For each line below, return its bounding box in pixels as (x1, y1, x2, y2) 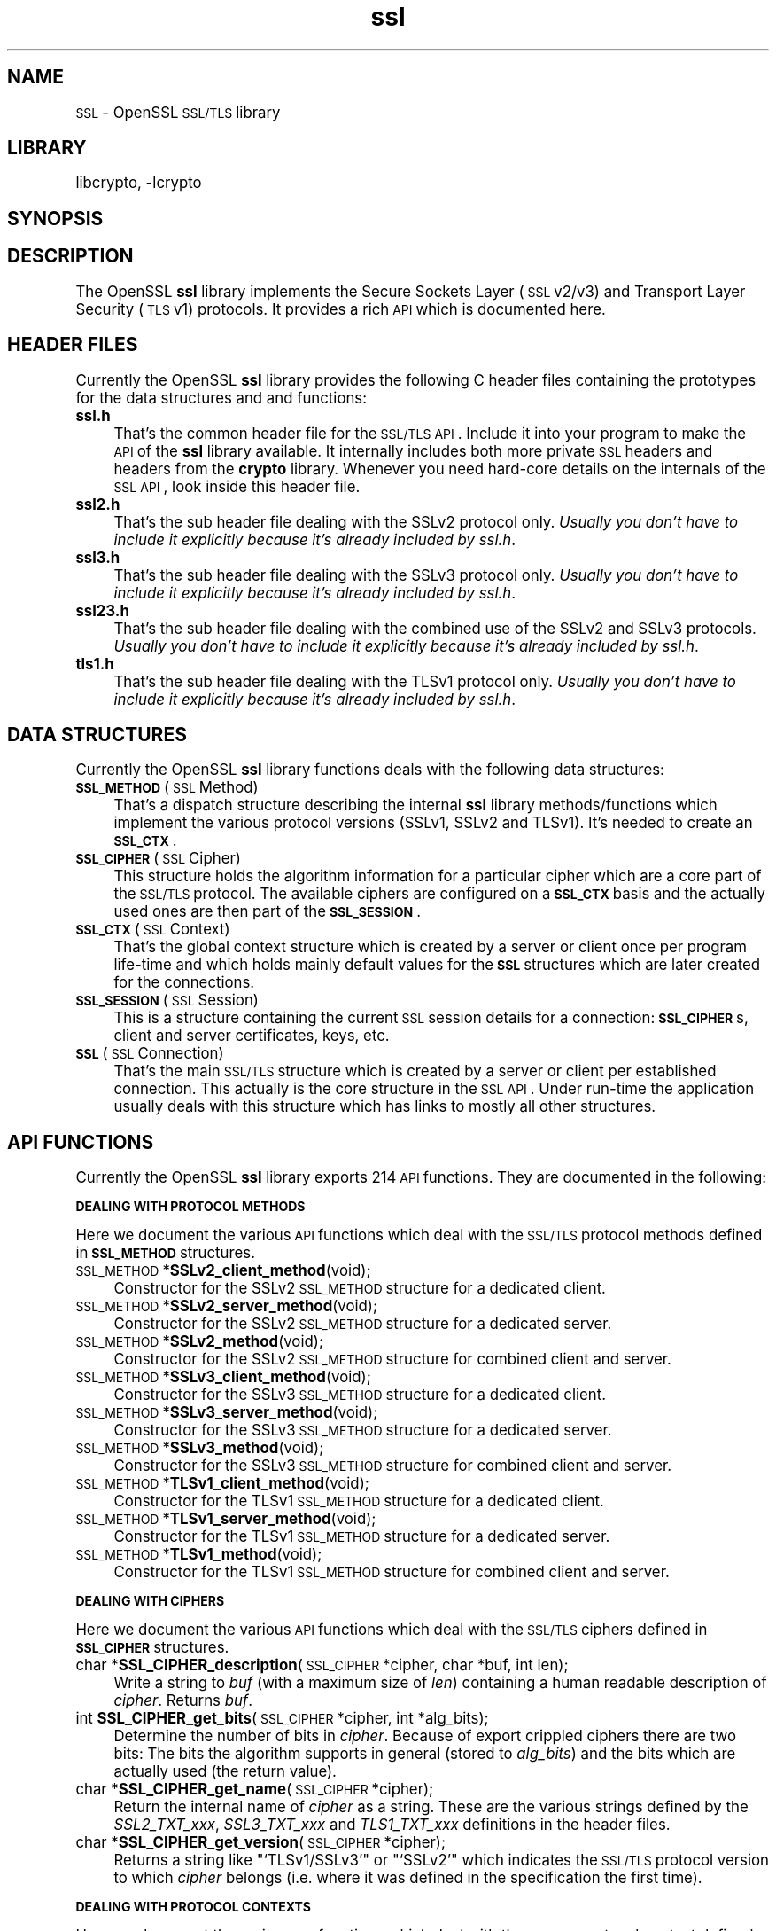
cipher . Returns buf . (113, 1692, 252, 1710)
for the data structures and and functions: (75, 388, 368, 407)
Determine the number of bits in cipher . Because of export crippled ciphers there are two (113, 1727, 736, 1746)
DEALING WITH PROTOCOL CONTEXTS (75, 1899, 311, 1915)
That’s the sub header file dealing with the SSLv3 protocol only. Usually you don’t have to (113, 566, 739, 584)
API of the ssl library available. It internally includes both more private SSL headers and (113, 442, 713, 460)
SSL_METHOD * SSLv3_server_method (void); (75, 1403, 378, 1422)
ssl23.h (75, 601, 129, 620)
